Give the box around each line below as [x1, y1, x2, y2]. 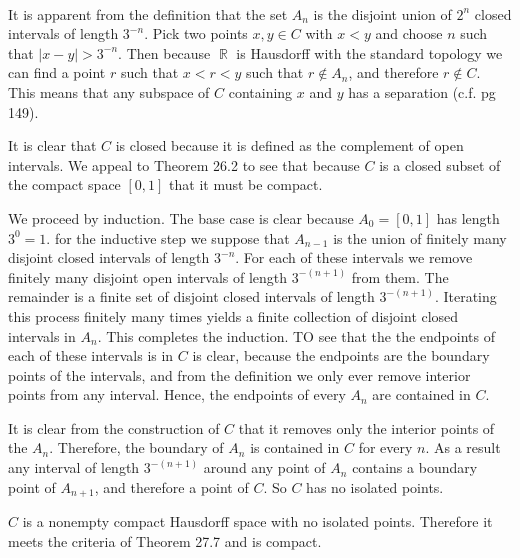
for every [358, 437, 413, 458]
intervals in [8, 325, 76, 346]
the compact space [8, 174, 121, 195]
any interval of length [8, 457, 140, 478]
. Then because [118, 42, 211, 63]
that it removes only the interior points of [238, 417, 495, 438]
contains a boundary [352, 457, 478, 478]
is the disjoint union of [313, 3, 452, 24]
